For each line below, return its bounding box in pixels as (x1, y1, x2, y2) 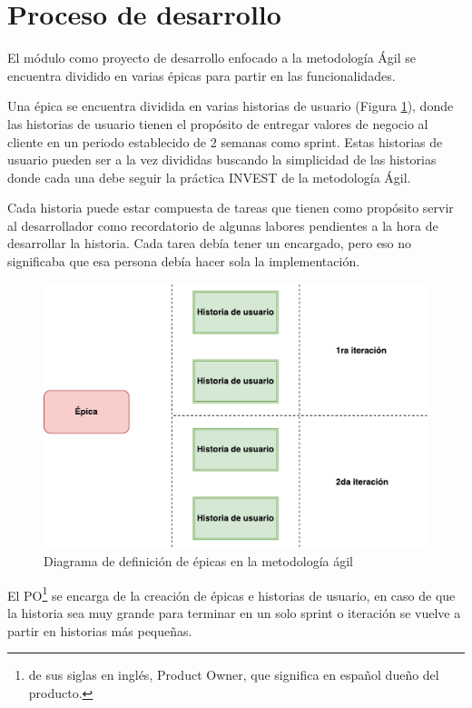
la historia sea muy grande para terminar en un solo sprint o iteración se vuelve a (7, 603, 461, 622)
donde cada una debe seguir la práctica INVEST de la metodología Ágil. (7, 167, 411, 186)
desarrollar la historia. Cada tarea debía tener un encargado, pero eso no (7, 234, 412, 253)
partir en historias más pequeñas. (7, 621, 192, 640)
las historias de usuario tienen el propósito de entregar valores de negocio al (7, 114, 428, 133)
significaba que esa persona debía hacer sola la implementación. (7, 252, 360, 271)
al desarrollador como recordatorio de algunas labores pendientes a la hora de (7, 215, 438, 234)
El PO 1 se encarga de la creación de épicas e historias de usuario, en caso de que (7, 583, 456, 604)
